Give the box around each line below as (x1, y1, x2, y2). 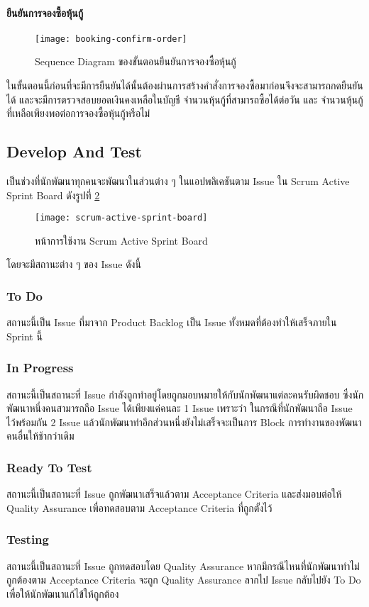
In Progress (6, 359, 74, 377)
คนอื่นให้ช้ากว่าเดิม (6, 428, 75, 443)
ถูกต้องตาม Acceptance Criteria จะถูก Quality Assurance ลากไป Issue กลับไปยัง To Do (6, 572, 361, 587)
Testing (6, 530, 49, 548)
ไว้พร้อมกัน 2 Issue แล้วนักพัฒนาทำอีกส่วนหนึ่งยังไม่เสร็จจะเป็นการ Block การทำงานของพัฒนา (6, 414, 362, 429)
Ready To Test (6, 458, 92, 476)
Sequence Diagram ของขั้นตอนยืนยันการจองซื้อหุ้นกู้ (35, 54, 236, 69)
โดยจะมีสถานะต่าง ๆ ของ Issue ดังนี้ (6, 257, 141, 272)
